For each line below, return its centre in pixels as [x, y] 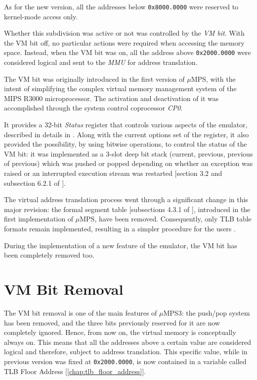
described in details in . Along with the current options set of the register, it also [127, 134]
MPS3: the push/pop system [207, 312]
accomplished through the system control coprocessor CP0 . [93, 108]
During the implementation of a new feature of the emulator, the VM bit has [121, 245]
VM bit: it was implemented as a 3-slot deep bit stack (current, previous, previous [128, 153]
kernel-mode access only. [41, 16]
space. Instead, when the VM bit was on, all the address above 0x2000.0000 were [128, 52]
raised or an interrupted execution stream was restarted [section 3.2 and [113, 173]
